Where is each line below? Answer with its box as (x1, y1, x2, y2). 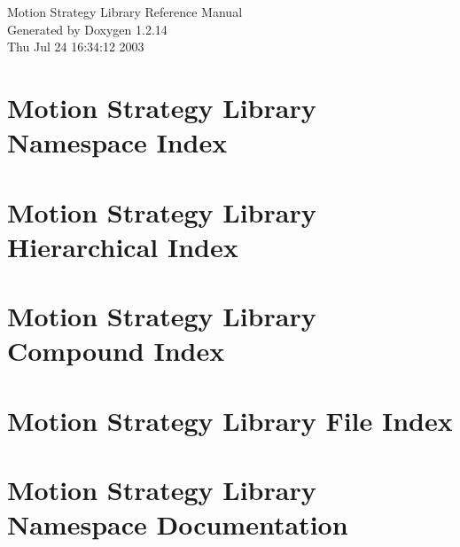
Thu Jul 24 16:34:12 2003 (7, 37, 144, 56)
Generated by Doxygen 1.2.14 (7, 20, 168, 38)
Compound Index (7, 332, 225, 369)
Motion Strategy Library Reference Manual (7, 3, 243, 20)
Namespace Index (7, 124, 228, 160)
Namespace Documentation (7, 506, 348, 543)
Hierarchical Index (7, 228, 238, 264)
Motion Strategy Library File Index (7, 402, 453, 438)
